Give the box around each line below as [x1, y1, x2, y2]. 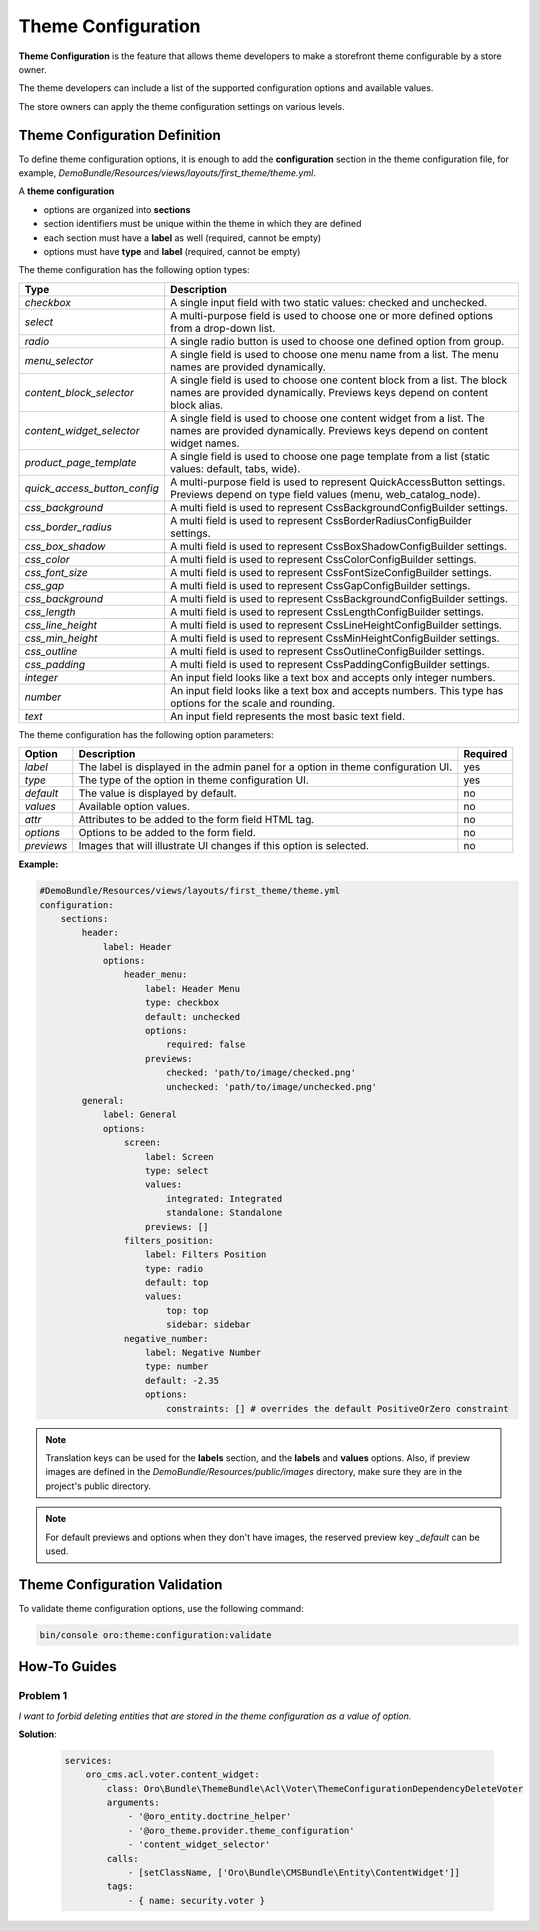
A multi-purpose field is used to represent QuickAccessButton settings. [170, 475, 506, 489]
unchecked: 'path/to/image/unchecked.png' [165, 1081, 378, 1092]
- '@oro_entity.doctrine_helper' [127, 1811, 292, 1822]
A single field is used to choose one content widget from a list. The [170, 411, 485, 425]
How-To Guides [18, 1658, 117, 1675]
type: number [145, 1361, 209, 1372]
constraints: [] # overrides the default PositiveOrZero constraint [165, 1403, 509, 1414]
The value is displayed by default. [78, 786, 237, 800]
